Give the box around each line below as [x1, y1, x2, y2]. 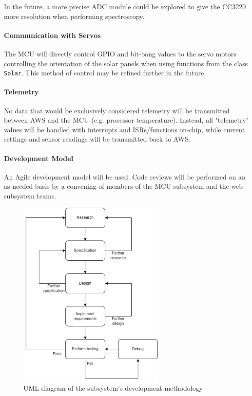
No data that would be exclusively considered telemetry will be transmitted [4, 105, 230, 115]
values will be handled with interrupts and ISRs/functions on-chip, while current [4, 124, 245, 134]
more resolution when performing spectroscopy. [4, 11, 145, 21]
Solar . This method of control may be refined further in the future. [4, 68, 206, 78]
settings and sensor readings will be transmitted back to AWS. [4, 134, 191, 144]
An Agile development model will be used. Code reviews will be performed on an [4, 171, 246, 181]
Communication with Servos [4, 30, 101, 40]
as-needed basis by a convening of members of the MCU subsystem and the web [4, 181, 243, 191]
